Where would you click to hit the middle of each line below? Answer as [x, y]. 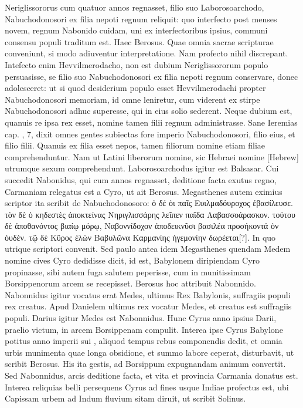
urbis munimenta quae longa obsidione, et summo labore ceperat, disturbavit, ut [149, 352]
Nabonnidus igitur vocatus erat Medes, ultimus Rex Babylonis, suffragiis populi [148, 294]
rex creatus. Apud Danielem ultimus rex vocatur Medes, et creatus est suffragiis [148, 306]
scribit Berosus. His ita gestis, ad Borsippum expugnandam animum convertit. [145, 364]
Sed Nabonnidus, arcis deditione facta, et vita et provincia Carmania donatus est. [151, 375]
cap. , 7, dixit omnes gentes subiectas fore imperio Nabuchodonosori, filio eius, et [150, 134]
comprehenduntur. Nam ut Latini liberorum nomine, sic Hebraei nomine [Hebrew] [152, 156]
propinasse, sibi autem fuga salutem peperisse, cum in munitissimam [128, 272]
